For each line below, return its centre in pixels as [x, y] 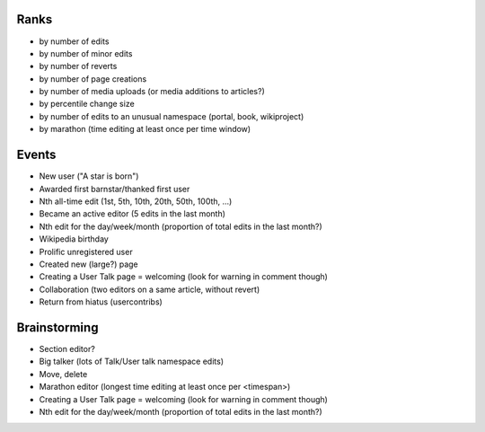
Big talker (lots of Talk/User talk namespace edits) [132, 361]
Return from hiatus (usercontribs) [101, 302]
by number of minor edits [86, 53]
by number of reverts [78, 66]
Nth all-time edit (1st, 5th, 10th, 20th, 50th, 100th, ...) [136, 201]
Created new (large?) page [88, 264]
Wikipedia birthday [74, 239]
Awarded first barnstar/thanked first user [115, 189]
